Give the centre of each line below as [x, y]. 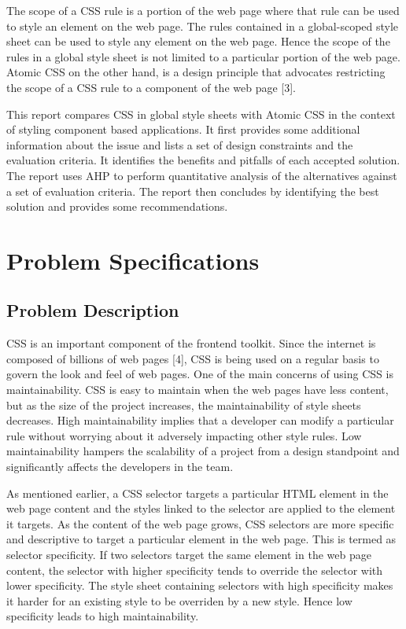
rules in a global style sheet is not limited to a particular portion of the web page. [203, 56]
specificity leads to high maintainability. [103, 616]
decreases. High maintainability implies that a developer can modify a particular [200, 420]
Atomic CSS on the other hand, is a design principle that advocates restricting [196, 72]
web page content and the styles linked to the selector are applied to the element [201, 508]
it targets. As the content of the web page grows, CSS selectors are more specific [200, 523]
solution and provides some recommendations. [117, 206]
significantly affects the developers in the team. [120, 467]
